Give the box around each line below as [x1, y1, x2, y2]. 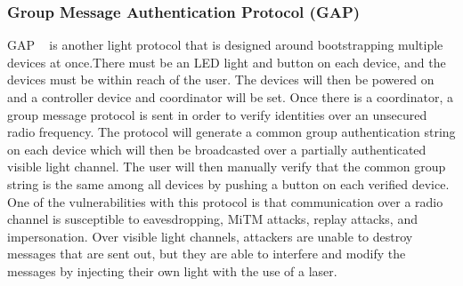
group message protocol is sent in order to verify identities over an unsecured [7, 105, 427, 123]
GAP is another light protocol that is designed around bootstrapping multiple [7, 36, 443, 54]
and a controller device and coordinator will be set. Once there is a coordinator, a [7, 88, 453, 106]
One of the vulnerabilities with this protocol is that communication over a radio [7, 192, 443, 211]
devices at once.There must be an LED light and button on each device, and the [7, 52, 446, 71]
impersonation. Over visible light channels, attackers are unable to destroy [7, 226, 413, 245]
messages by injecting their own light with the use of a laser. [7, 261, 337, 280]
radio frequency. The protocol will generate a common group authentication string [7, 123, 456, 141]
